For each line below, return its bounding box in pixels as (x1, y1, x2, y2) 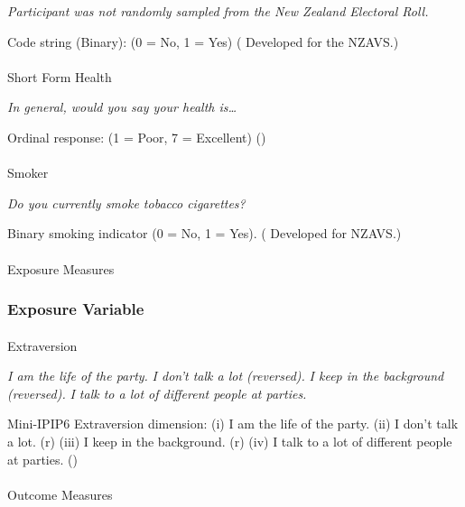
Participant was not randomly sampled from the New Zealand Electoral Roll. (7, 2, 429, 20)
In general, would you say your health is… (7, 97, 237, 116)
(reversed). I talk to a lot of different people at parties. (7, 383, 307, 402)
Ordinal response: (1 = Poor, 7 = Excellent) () (7, 127, 266, 146)
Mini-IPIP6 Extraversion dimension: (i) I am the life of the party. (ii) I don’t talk (7, 414, 459, 433)
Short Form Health (7, 67, 112, 86)
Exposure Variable (7, 298, 144, 320)
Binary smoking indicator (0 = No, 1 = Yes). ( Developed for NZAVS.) (7, 224, 402, 243)
